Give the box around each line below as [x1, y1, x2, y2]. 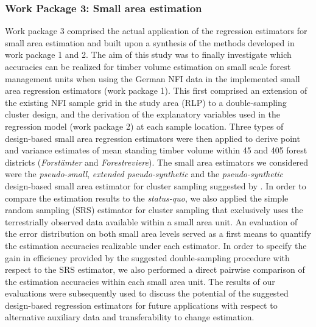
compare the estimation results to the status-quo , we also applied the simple [5, 191, 289, 204]
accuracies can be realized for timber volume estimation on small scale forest [5, 60, 291, 72]
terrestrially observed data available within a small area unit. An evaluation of [5, 215, 298, 228]
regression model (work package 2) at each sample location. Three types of [5, 119, 284, 132]
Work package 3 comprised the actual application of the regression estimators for [5, 24, 307, 37]
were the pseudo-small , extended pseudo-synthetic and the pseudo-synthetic [5, 167, 284, 180]
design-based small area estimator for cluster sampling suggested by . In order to [5, 179, 306, 192]
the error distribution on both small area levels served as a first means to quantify [5, 227, 311, 240]
